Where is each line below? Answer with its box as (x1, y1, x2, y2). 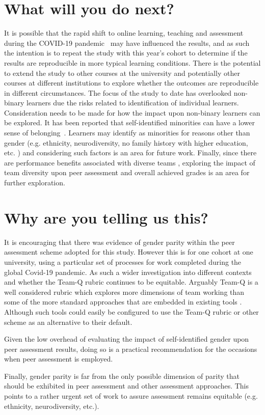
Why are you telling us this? (4, 207, 208, 228)
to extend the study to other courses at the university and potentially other (4, 67, 240, 78)
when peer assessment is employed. (4, 353, 113, 364)
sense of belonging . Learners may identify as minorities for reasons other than (4, 127, 250, 138)
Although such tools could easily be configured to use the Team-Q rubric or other (4, 306, 259, 317)
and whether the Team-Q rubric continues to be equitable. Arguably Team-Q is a (4, 276, 258, 287)
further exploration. (4, 177, 65, 188)
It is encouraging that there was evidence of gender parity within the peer (4, 236, 235, 247)
